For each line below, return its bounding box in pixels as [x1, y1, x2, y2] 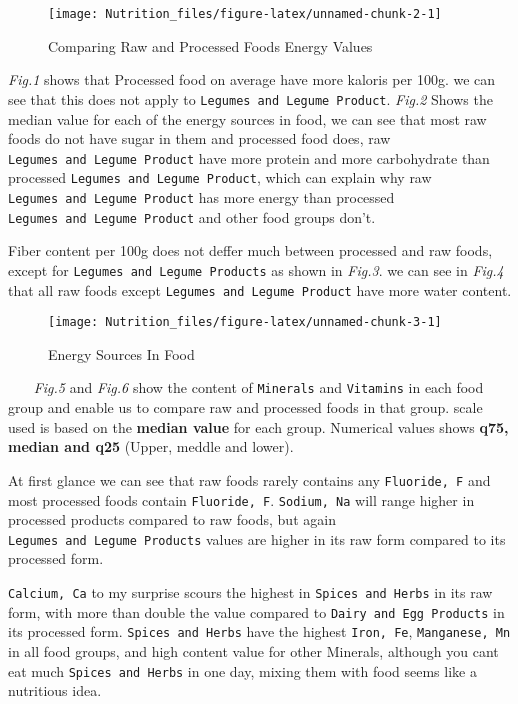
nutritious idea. [8, 680, 102, 701]
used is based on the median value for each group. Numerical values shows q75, [8, 416, 509, 437]
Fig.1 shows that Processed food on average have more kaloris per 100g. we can [8, 69, 496, 90]
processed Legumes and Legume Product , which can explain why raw [8, 167, 432, 188]
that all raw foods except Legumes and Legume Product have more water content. [8, 279, 512, 300]
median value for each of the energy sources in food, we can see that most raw [8, 108, 487, 129]
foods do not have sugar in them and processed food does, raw [8, 128, 391, 149]
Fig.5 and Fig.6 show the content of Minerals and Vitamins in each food [33, 377, 484, 398]
